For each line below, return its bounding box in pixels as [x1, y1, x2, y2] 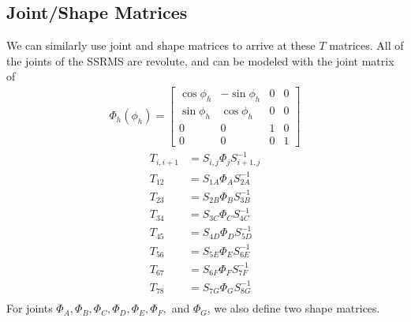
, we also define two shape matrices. [207, 300, 380, 316]
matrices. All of [329, 37, 404, 54]
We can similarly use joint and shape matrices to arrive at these [6, 37, 316, 54]
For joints [6, 300, 53, 316]
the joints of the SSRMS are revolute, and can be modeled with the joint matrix [6, 52, 394, 69]
